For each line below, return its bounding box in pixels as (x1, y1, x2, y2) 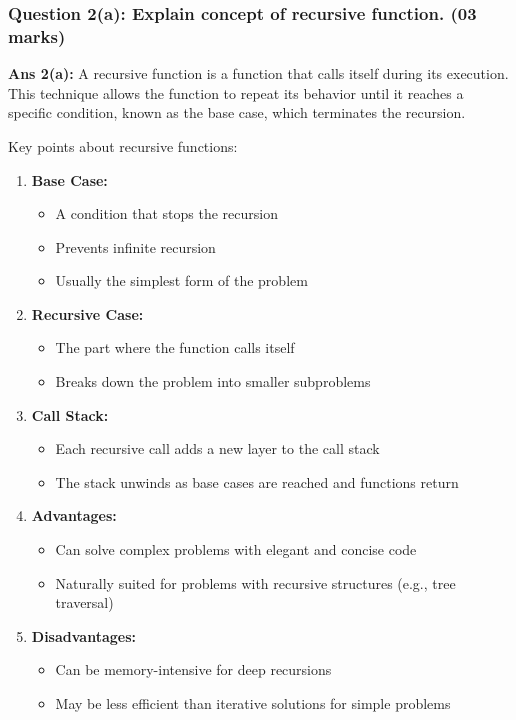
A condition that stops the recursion (55, 203, 278, 224)
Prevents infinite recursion (55, 236, 216, 257)
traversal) (55, 592, 114, 613)
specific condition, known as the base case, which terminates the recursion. (8, 102, 466, 123)
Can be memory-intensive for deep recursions (55, 659, 332, 680)
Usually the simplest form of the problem (55, 270, 308, 291)
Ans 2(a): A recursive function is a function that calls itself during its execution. (8, 63, 509, 84)
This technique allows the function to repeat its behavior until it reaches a (8, 82, 464, 103)
